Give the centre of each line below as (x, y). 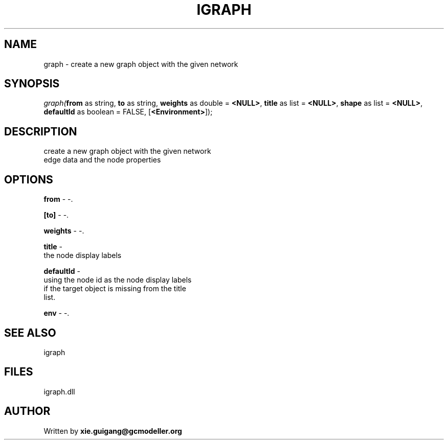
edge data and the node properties (102, 160)
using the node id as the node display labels (118, 280)
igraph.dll (59, 391)
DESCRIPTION (41, 131)
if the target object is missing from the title (115, 289)
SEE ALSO (30, 333)
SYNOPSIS (32, 84)
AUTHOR (27, 411)
